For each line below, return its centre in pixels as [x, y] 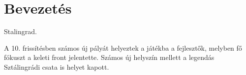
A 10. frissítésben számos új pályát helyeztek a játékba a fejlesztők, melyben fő [123, 47]
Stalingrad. [20, 31]
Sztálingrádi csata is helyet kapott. [57, 66]
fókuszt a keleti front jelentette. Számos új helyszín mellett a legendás [109, 57]
